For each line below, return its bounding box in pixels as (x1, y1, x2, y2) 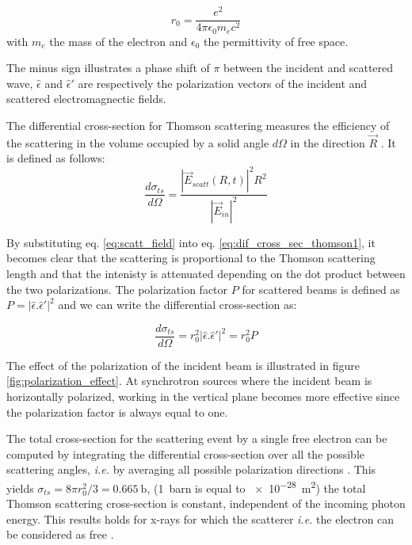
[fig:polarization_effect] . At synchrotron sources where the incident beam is (6, 372, 372, 389)
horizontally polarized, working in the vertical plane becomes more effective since (6, 388, 400, 405)
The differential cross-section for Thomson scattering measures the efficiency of (6, 116, 390, 133)
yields (6, 479, 34, 496)
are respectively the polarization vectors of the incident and (78, 74, 368, 91)
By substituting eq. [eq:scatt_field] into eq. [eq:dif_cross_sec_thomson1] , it (6, 234, 376, 250)
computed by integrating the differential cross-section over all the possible (6, 445, 365, 462)
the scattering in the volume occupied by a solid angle (6, 134, 269, 151)
